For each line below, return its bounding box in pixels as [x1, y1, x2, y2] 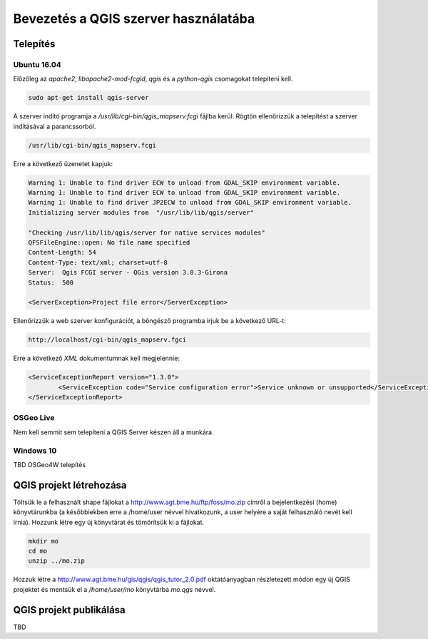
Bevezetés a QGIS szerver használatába [13, 11, 255, 26]
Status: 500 [28, 278, 74, 287]
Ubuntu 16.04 [13, 59, 61, 69]
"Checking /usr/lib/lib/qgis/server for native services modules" [28, 228, 265, 237]
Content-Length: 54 [28, 248, 96, 257]
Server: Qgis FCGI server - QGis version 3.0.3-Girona [28, 268, 228, 277]
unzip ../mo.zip [28, 557, 86, 565]
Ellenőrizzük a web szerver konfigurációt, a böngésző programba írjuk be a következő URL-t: [13, 317, 287, 325]
